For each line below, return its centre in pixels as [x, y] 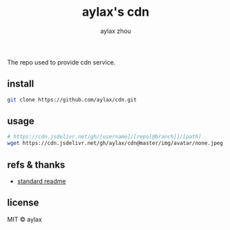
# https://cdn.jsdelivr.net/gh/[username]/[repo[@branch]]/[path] [104, 137]
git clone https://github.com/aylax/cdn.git [72, 100]
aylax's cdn [116, 12]
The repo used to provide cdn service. [61, 62]
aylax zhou [116, 31]
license [23, 203]
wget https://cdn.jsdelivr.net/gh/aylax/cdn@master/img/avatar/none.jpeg [115, 143]
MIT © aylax [25, 219]
